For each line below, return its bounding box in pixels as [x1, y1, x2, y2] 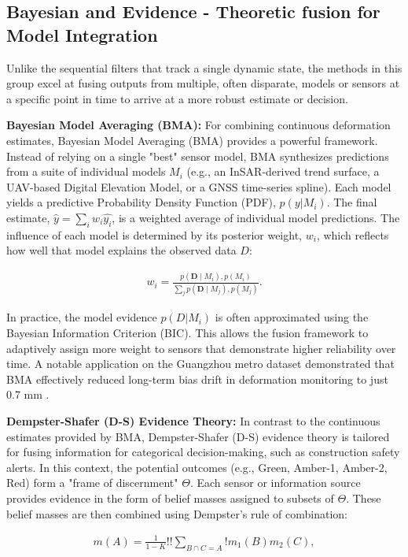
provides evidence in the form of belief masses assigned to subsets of [6, 490, 334, 506]
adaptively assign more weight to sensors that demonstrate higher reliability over [6, 340, 396, 356]
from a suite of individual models [6, 163, 166, 180]
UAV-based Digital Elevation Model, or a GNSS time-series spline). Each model [6, 178, 391, 195]
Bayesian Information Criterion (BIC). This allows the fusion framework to [6, 325, 369, 341]
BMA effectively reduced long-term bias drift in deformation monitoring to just [6, 370, 388, 387]
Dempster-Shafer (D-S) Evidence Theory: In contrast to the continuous [6, 413, 380, 429]
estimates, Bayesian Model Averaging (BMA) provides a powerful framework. [6, 132, 378, 148]
